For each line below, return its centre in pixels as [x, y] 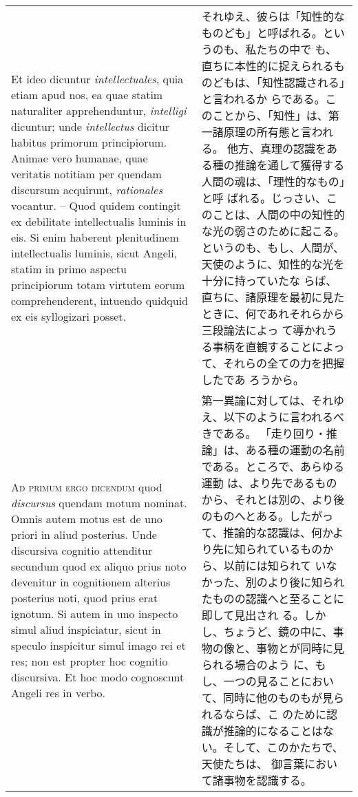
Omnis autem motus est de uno [87, 519]
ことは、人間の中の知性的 [278, 214]
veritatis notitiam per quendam [86, 174]
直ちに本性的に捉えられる [267, 66]
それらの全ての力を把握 [283, 363]
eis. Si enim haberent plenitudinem [95, 237]
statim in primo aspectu [69, 269]
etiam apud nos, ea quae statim [87, 95]
